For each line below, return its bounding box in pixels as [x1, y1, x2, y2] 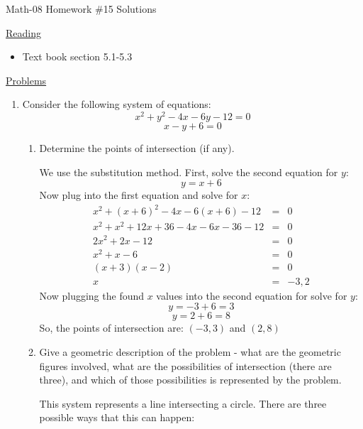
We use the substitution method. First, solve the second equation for [39, 164, 338, 179]
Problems [6, 72, 47, 87]
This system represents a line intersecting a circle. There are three [39, 396, 327, 411]
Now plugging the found [39, 288, 145, 303]
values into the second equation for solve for [156, 288, 347, 303]
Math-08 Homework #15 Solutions [6, 1, 157, 16]
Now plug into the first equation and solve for [39, 188, 238, 202]
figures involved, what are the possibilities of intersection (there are [39, 358, 332, 373]
